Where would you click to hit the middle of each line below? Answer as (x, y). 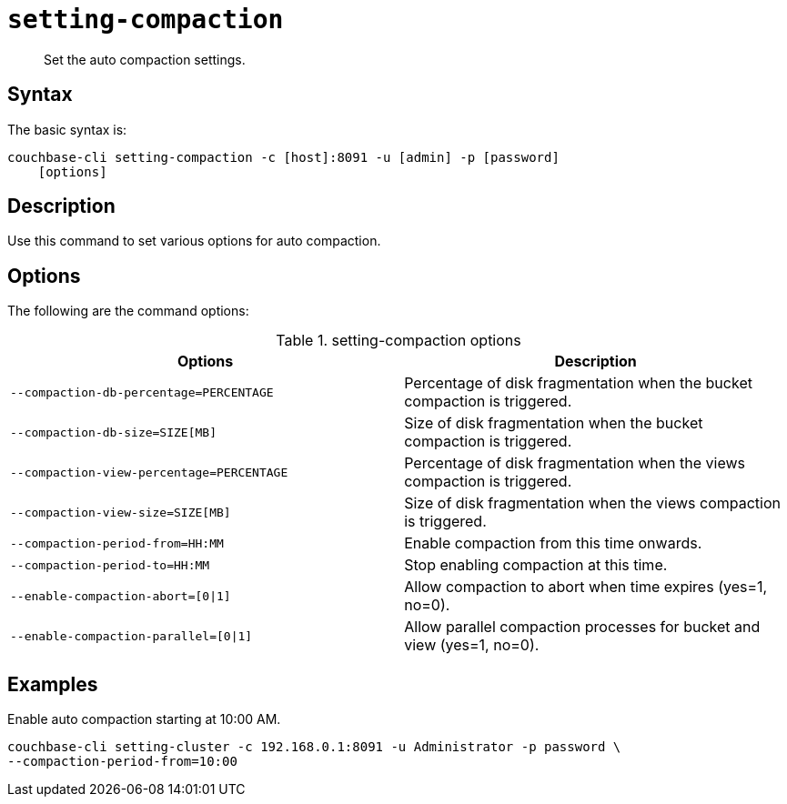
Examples (53, 684)
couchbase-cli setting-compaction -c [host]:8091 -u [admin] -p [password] (283, 157)
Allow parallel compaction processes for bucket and (582, 627)
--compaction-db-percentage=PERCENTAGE (142, 392)
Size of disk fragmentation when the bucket (554, 423)
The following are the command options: (128, 311)
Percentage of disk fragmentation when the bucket (578, 383)
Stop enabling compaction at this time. (536, 565)
